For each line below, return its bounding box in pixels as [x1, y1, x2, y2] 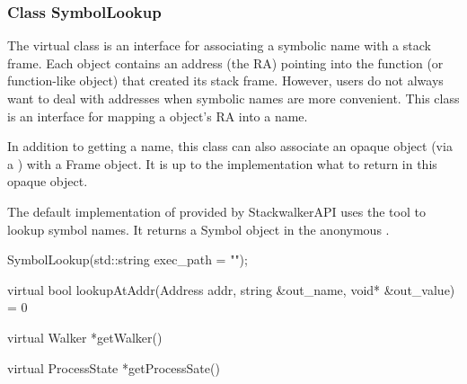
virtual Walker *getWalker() [7, 327, 163, 346]
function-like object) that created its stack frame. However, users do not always [7, 71, 444, 90]
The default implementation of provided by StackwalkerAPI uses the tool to [7, 201, 426, 220]
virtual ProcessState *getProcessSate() [7, 358, 220, 377]
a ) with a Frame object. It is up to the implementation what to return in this [7, 154, 437, 173]
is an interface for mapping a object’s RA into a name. [7, 106, 308, 125]
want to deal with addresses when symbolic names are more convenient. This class [7, 89, 460, 107]
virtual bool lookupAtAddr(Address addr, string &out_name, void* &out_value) [7, 280, 455, 299]
